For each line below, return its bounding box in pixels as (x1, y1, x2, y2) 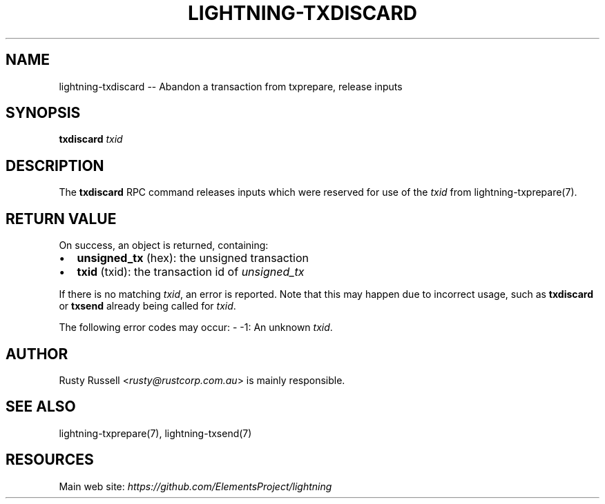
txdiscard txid (59, 133, 123, 145)
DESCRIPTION (6, 157, 104, 174)
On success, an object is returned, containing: (59, 239, 269, 252)
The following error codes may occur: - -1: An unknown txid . (59, 321, 333, 334)
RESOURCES (6, 451, 94, 469)
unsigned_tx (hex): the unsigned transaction (77, 251, 309, 265)
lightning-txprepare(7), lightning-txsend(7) (59, 427, 252, 439)
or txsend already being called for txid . (59, 300, 236, 312)
